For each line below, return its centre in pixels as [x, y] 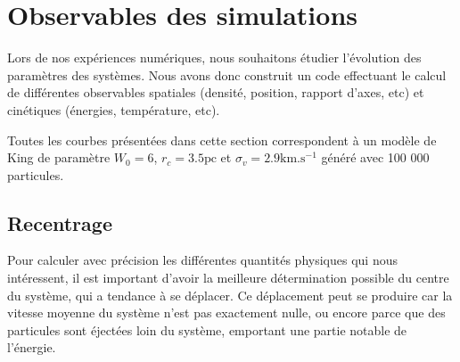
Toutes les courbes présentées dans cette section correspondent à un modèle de [222, 140]
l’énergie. [32, 347]
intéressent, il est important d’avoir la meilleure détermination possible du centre [228, 278]
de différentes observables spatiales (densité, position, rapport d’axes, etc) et [216, 92]
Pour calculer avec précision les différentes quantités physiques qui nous [202, 260]
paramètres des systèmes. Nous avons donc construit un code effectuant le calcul [227, 74]
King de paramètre [59, 157]
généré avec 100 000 [375, 157]
